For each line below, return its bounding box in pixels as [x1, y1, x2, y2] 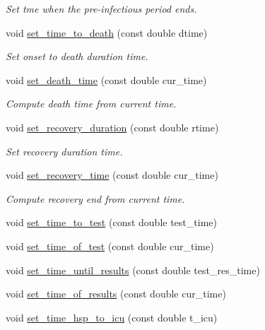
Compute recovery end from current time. [6, 191, 185, 206]
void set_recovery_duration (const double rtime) [6, 119, 219, 134]
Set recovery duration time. [6, 143, 123, 158]
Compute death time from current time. [6, 96, 177, 111]
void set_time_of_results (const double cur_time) [6, 286, 226, 301]
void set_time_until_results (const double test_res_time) [6, 262, 260, 277]
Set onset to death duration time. [6, 49, 148, 64]
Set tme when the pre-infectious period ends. [6, 1, 197, 16]
